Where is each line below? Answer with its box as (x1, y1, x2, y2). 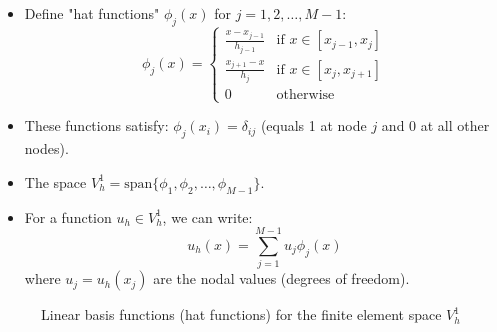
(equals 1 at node (260, 115, 367, 136)
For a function (24, 206, 112, 227)
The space (24, 171, 87, 192)
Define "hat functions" (24, 3, 160, 23)
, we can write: (162, 206, 253, 227)
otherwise (276, 88, 335, 103)
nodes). (24, 138, 69, 159)
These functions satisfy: (24, 115, 169, 136)
